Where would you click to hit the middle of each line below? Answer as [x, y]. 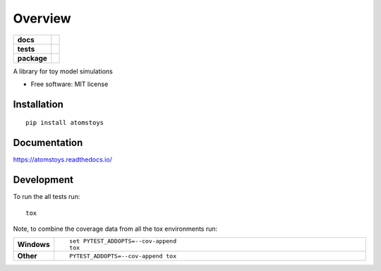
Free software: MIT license [69, 84]
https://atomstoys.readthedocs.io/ [62, 159]
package [32, 58]
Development [43, 180]
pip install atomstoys [65, 123]
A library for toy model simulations [63, 71]
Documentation [48, 143]
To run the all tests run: [47, 197]
